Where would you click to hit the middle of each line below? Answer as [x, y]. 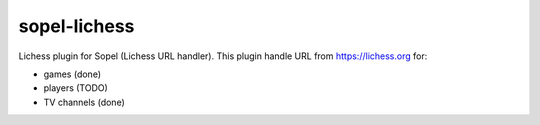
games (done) [72, 74]
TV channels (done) [84, 102]
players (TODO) [76, 88]
